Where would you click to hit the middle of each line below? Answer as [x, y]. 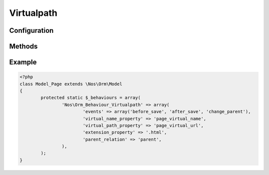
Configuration [31, 30]
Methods [23, 46]
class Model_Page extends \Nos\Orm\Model [71, 84]
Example [23, 62]
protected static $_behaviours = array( [91, 98]
